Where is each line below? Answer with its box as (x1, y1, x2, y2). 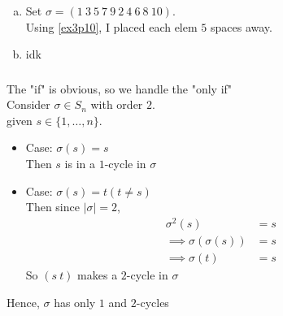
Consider (7, 96, 50, 113)
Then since (25, 198, 80, 215)
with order (90, 96, 143, 113)
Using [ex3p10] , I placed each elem (25, 18, 198, 35)
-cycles (136, 293, 169, 310)
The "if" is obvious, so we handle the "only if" (7, 80, 233, 97)
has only (54, 293, 96, 310)
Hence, (7, 293, 40, 310)
